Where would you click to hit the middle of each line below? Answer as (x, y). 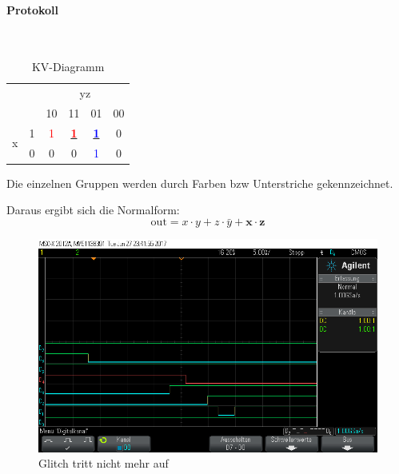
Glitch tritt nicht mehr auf (104, 463)
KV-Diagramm (68, 67)
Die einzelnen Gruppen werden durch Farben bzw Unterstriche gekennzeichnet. (200, 183)
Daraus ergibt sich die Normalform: (93, 210)
